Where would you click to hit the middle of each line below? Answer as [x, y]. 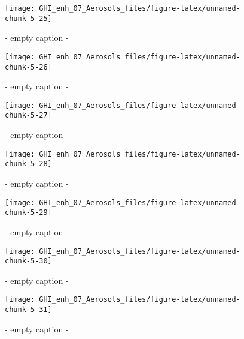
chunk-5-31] [28, 310]
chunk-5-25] [28, 18]
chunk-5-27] [28, 115]
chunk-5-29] [28, 213]
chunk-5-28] [28, 164]
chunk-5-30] [28, 261]
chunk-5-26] [28, 67]
